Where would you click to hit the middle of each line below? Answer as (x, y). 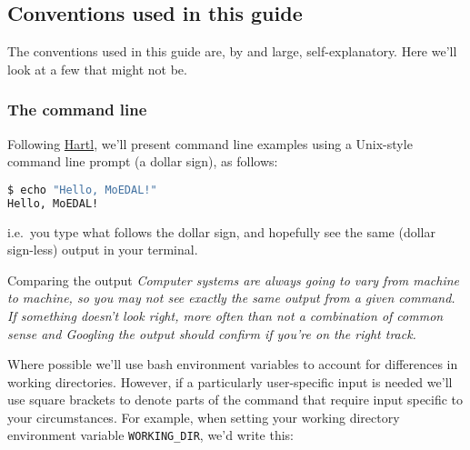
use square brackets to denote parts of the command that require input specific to (235, 400)
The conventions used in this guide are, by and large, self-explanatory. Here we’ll (232, 51)
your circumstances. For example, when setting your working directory (204, 417)
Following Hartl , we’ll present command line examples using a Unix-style (210, 143)
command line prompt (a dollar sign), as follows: (143, 161)
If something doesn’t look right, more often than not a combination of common (225, 315)
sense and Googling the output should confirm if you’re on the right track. (212, 333)
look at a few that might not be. (97, 69)
